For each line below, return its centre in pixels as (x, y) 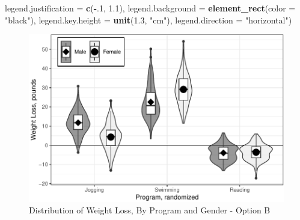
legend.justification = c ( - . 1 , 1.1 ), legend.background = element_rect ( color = (150, 8)
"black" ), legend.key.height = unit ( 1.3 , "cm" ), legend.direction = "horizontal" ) (148, 20)
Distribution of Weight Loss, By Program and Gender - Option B (150, 210)
